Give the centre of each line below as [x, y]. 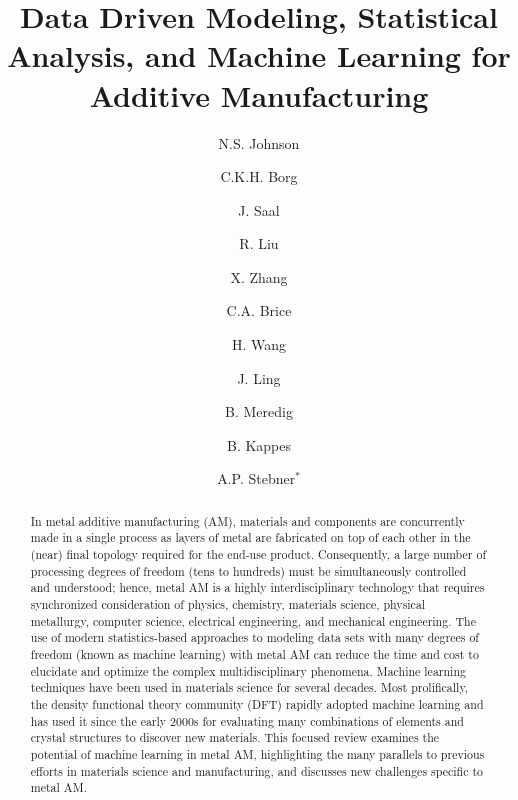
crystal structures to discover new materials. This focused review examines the [235, 737]
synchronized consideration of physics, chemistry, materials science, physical [228, 604]
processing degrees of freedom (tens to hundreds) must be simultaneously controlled [248, 570]
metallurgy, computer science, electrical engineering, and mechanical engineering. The [253, 620]
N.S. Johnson [259, 142]
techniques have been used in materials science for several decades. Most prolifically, [249, 687]
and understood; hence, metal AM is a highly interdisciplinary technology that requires [257, 587]
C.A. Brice [259, 310]
